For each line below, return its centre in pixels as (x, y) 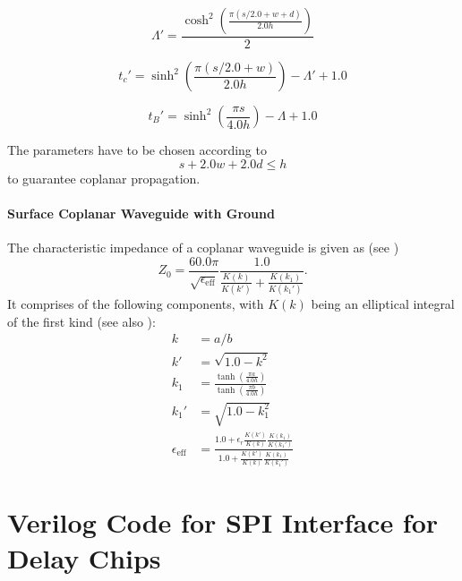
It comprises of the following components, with (136, 304)
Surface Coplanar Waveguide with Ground (141, 213)
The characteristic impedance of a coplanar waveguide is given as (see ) (203, 248)
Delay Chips (84, 557)
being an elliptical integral (383, 304)
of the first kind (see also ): (81, 321)
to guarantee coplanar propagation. (104, 178)
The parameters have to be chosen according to (137, 150)
